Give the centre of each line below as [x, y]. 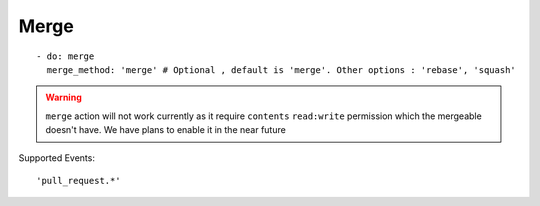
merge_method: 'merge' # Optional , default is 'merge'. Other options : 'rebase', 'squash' [281, 69]
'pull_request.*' [78, 180]
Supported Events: [56, 157]
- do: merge [65, 56]
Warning [63, 97]
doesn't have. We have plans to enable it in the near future [166, 130]
